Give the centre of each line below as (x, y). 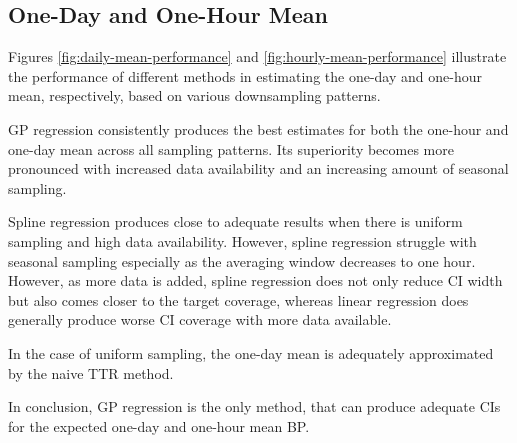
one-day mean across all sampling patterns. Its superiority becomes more (231, 148)
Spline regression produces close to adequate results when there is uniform (235, 221)
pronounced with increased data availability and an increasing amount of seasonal (258, 168)
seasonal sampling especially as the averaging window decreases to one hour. (242, 260)
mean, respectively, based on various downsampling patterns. (194, 95)
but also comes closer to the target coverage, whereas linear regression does (238, 299)
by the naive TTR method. (91, 372)
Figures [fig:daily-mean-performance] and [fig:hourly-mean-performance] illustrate (257, 56)
